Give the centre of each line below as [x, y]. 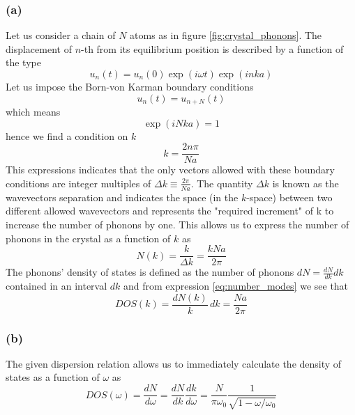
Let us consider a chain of [61, 35]
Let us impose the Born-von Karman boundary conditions [130, 86]
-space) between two [289, 197]
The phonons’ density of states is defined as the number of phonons [150, 272]
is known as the [305, 183]
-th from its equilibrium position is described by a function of [212, 48]
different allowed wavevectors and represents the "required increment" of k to [170, 211]
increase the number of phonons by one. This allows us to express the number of [177, 224]
